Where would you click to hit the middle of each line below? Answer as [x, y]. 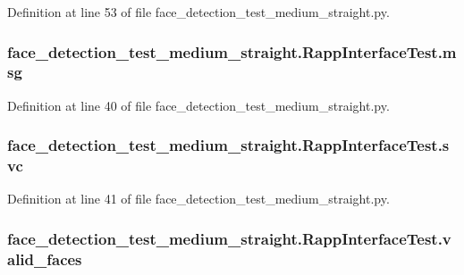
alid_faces [45, 258]
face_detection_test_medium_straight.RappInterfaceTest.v [229, 238]
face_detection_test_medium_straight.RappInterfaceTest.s [228, 145]
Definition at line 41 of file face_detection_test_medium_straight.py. [198, 199]
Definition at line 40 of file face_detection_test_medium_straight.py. [198, 105]
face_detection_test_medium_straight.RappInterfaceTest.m [232, 51]
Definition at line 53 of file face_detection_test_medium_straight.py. [198, 12]
